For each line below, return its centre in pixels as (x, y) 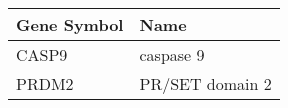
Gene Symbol (70, 24)
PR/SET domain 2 (205, 83)
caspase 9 (172, 54)
